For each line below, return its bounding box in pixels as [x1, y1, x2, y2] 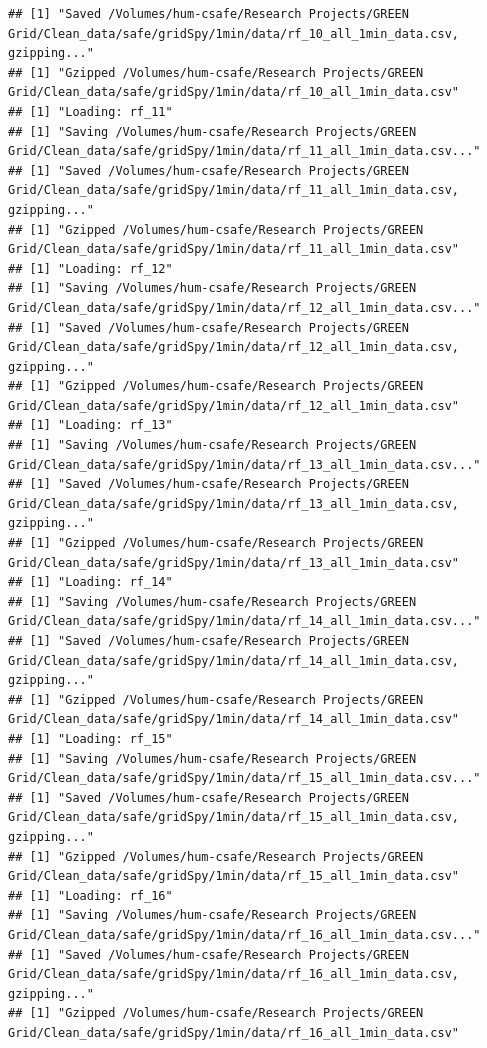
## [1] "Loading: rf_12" [8, 261, 173, 276]
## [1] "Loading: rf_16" [8, 888, 173, 903]
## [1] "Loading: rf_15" [8, 731, 173, 746]
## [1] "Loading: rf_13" [8, 418, 173, 433]
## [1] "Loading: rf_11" [8, 104, 173, 119]
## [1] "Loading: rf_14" [8, 575, 173, 590]
